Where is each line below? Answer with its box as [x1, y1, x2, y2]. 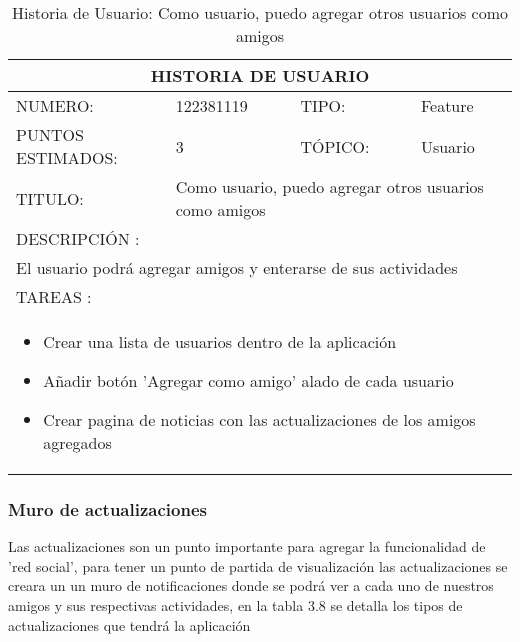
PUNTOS [16, 123, 84, 146]
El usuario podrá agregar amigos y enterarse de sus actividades [16, 256, 458, 279]
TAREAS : [16, 285, 92, 308]
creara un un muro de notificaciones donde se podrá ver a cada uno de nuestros [8, 575, 494, 596]
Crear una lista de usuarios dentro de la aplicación [43, 330, 397, 353]
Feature [420, 94, 474, 117]
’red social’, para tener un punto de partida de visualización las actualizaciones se [8, 555, 508, 576]
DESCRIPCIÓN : [16, 227, 140, 250]
